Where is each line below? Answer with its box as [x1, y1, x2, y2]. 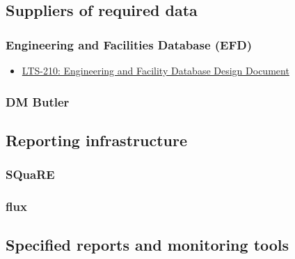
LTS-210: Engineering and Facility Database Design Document [22, 63, 289, 77]
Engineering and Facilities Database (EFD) [6, 36, 253, 53]
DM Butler [6, 93, 70, 110]
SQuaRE [6, 166, 55, 183]
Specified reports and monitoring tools [6, 234, 289, 256]
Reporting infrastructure [6, 129, 187, 150]
